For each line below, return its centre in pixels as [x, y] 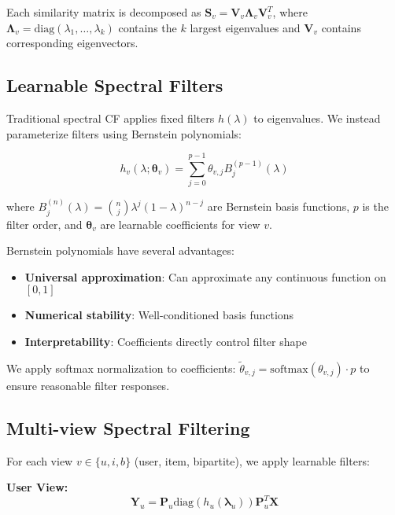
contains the [148, 27]
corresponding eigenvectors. [72, 43]
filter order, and [44, 224]
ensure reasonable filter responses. [88, 385]
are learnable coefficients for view [180, 224]
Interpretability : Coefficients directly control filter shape [166, 341]
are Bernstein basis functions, [279, 206]
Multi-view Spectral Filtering [128, 427]
